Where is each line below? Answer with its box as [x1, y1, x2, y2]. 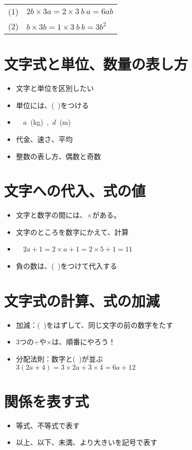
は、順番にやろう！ [52, 336, 116, 347]
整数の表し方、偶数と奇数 [16, 151, 101, 161]
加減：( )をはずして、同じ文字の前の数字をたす [16, 319, 173, 330]
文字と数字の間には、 [16, 210, 87, 220]
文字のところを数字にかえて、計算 [16, 226, 129, 237]
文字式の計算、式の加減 [4, 290, 160, 311]
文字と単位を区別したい [16, 83, 94, 93]
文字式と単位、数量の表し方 [4, 54, 188, 74]
